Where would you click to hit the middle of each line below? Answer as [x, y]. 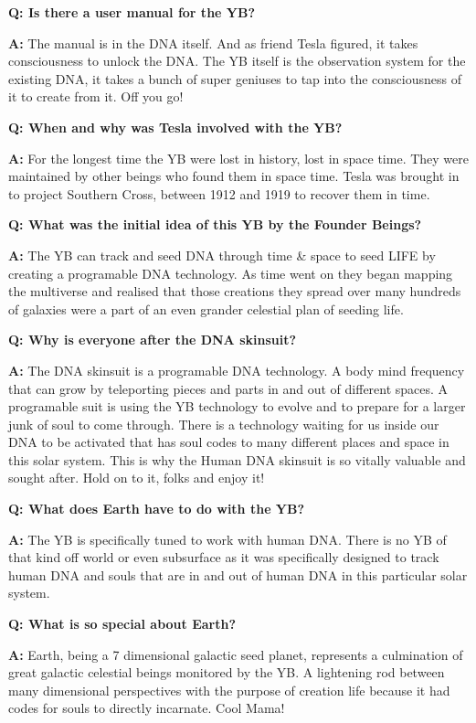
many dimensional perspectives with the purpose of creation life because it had [229, 690]
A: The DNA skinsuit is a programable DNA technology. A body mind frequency [237, 370]
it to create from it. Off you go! [96, 96]
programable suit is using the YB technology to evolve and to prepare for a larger [237, 406]
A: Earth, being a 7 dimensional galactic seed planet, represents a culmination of [236, 654]
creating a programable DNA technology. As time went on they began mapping [231, 273]
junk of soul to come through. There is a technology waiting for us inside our [224, 424]
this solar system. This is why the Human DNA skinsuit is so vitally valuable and [237, 459]
